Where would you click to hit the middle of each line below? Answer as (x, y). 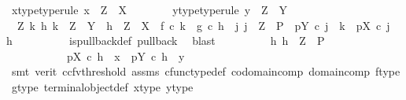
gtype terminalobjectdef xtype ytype (102, 86)
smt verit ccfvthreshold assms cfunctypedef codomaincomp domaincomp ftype (206, 71)
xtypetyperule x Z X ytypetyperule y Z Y (149, 9)
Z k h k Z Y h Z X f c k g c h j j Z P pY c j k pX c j (203, 25)
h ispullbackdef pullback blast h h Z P (166, 41)
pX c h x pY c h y (125, 56)
